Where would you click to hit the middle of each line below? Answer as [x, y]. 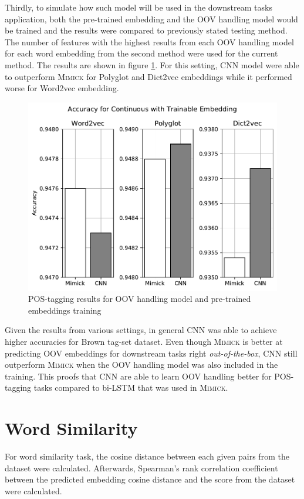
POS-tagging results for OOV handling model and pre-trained [140, 299]
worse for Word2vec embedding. [62, 88]
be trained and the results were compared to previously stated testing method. [146, 30]
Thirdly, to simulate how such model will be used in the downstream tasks [139, 7]
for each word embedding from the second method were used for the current [141, 53]
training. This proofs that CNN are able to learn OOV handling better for [138, 376]
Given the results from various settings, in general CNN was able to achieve [141, 330]
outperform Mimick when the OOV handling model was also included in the [141, 365]
